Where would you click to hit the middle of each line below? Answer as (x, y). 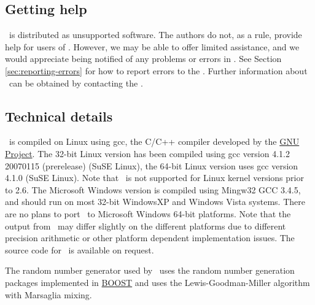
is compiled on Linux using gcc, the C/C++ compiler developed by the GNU (154, 141)
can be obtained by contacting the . (76, 83)
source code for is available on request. (80, 249)
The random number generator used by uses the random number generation (150, 270)
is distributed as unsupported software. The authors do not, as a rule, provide (155, 35)
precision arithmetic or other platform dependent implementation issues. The (150, 238)
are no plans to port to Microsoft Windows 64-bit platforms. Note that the (148, 213)
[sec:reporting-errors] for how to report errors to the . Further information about (156, 70)
